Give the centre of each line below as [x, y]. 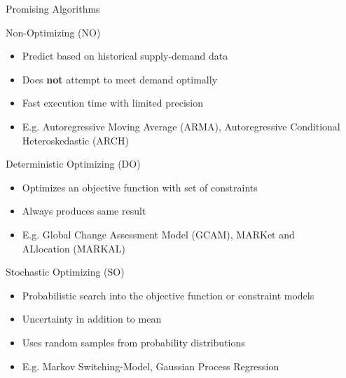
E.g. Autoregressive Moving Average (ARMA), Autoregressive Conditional [181, 126]
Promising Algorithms [53, 8]
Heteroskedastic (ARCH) [75, 140]
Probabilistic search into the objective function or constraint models [168, 295]
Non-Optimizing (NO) [53, 32]
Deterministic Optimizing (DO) [73, 164]
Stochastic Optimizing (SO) [65, 272]
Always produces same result [84, 211]
